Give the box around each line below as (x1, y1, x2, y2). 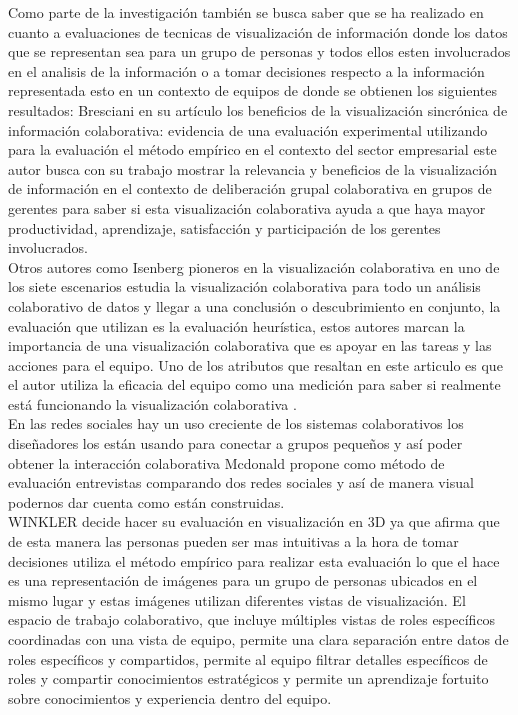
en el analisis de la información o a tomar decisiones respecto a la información (8, 60, 485, 81)
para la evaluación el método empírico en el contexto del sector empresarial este (8, 139, 497, 160)
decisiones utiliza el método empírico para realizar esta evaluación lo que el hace (8, 550, 500, 571)
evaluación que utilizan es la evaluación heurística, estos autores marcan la (8, 315, 465, 336)
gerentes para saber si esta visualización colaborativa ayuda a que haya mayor (8, 197, 486, 218)
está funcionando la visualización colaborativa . (8, 393, 297, 414)
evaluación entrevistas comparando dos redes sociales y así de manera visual (8, 472, 474, 493)
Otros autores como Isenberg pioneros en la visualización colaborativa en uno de (8, 256, 500, 277)
